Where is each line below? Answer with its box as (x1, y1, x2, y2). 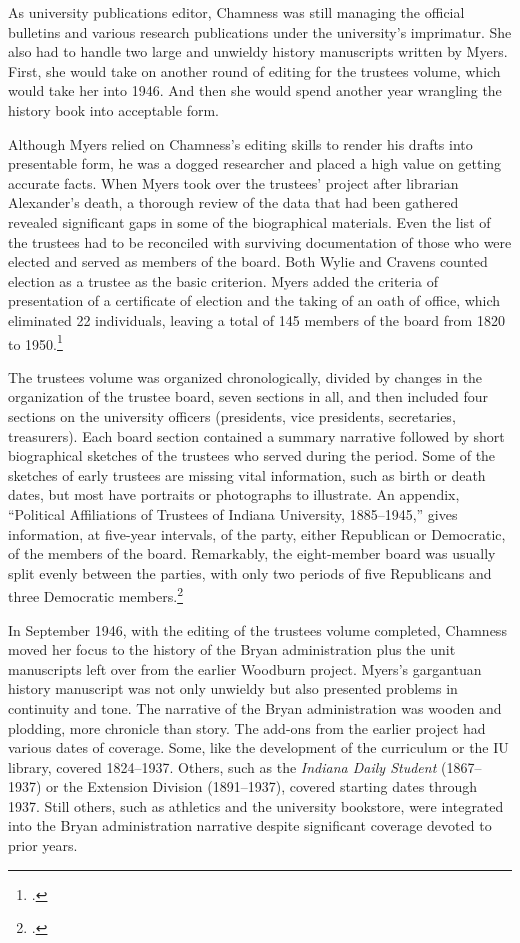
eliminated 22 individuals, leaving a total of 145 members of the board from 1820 (8, 309, 505, 330)
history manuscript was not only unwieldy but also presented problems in (8, 678, 458, 699)
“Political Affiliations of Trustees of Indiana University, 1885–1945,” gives (8, 503, 458, 524)
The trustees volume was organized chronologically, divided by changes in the (8, 366, 483, 387)
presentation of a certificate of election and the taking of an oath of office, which (8, 290, 501, 311)
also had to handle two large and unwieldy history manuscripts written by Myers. (8, 41, 508, 62)
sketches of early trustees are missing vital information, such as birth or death (8, 464, 486, 485)
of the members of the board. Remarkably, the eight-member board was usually (8, 543, 496, 564)
